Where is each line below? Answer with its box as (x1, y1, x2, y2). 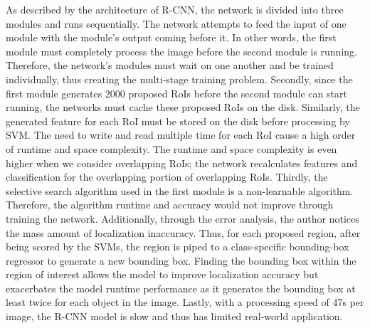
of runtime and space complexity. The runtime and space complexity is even (6, 141, 337, 156)
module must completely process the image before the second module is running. (6, 43, 357, 58)
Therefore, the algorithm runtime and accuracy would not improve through (6, 197, 334, 212)
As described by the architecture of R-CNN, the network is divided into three (6, 2, 344, 16)
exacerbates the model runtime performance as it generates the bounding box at (6, 280, 356, 295)
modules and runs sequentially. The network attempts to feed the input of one (6, 16, 347, 31)
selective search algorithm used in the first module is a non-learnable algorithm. (6, 183, 354, 198)
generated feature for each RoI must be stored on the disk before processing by (6, 113, 350, 128)
